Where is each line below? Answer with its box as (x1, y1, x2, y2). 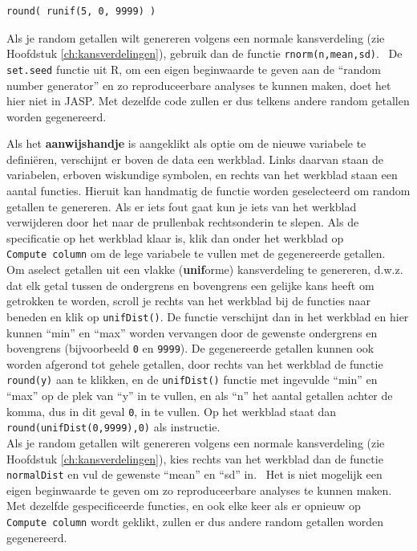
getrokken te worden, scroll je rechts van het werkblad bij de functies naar (6, 292, 370, 309)
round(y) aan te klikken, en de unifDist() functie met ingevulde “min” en (6, 371, 378, 388)
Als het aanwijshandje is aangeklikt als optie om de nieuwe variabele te (6, 135, 366, 152)
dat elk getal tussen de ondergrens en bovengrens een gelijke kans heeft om (6, 276, 374, 293)
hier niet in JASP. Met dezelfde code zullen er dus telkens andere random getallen (6, 92, 410, 109)
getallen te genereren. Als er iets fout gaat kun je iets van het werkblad (6, 198, 357, 214)
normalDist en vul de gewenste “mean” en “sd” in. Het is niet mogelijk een (6, 466, 383, 483)
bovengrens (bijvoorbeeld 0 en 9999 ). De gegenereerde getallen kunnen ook (6, 340, 374, 357)
